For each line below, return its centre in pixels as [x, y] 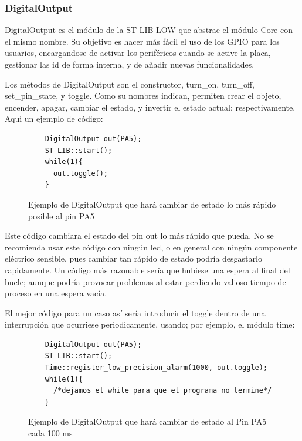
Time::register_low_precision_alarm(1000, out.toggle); [156, 368]
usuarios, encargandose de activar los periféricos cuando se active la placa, [138, 53]
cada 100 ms [50, 433]
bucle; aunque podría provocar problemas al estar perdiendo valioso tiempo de [145, 281]
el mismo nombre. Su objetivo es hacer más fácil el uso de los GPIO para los [142, 41]
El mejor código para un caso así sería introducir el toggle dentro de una [135, 313]
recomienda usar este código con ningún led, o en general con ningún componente [151, 247]
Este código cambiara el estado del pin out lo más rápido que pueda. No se [139, 235]
